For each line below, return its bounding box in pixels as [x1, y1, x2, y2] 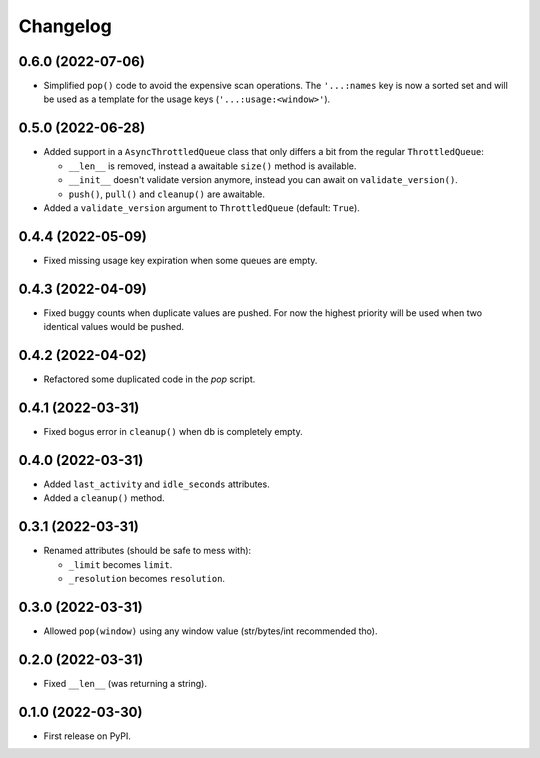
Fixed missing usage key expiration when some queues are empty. [43, 254, 318, 266]
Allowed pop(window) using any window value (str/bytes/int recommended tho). [43, 625, 378, 637]
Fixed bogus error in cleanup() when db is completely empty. [43, 425, 304, 437]
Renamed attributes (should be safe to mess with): [43, 545, 252, 557]
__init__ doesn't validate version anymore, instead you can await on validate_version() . [68, 174, 459, 186]
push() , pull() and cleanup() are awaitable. [68, 188, 265, 200]
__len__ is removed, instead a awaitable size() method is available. [68, 160, 357, 172]
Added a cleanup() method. [43, 492, 165, 504]
